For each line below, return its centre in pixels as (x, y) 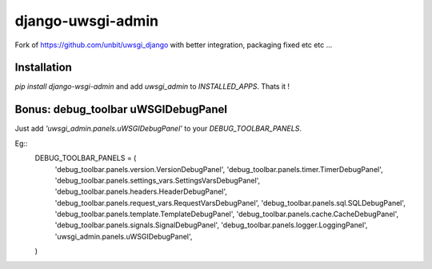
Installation (43, 68)
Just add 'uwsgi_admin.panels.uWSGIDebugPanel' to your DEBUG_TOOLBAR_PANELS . (158, 129)
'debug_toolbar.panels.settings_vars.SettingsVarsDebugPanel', (158, 180)
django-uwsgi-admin (87, 21)
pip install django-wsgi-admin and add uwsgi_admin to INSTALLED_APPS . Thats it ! (152, 86)
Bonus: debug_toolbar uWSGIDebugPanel (121, 109)
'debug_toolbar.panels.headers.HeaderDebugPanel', (141, 191)
